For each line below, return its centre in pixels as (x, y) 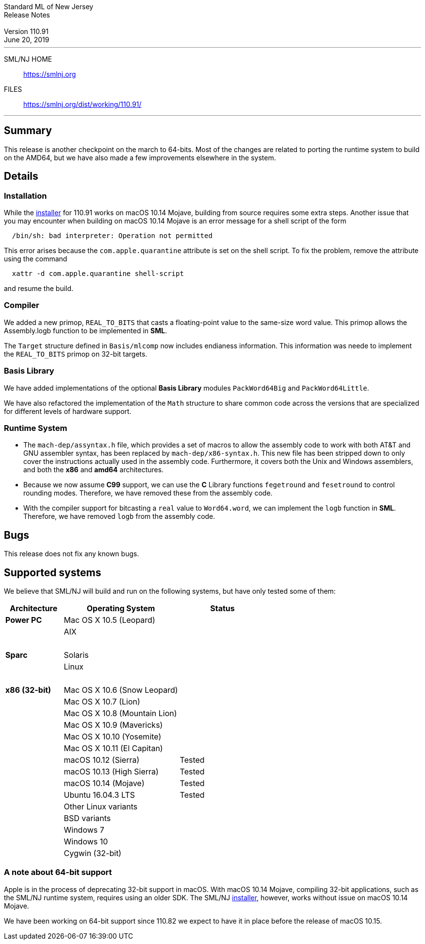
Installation (25, 196)
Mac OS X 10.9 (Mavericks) (113, 725)
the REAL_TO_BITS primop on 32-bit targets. (76, 354)
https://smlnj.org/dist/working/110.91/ (82, 104)
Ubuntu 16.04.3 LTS (99, 795)
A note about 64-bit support (58, 872)
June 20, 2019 (27, 40)
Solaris (76, 655)
